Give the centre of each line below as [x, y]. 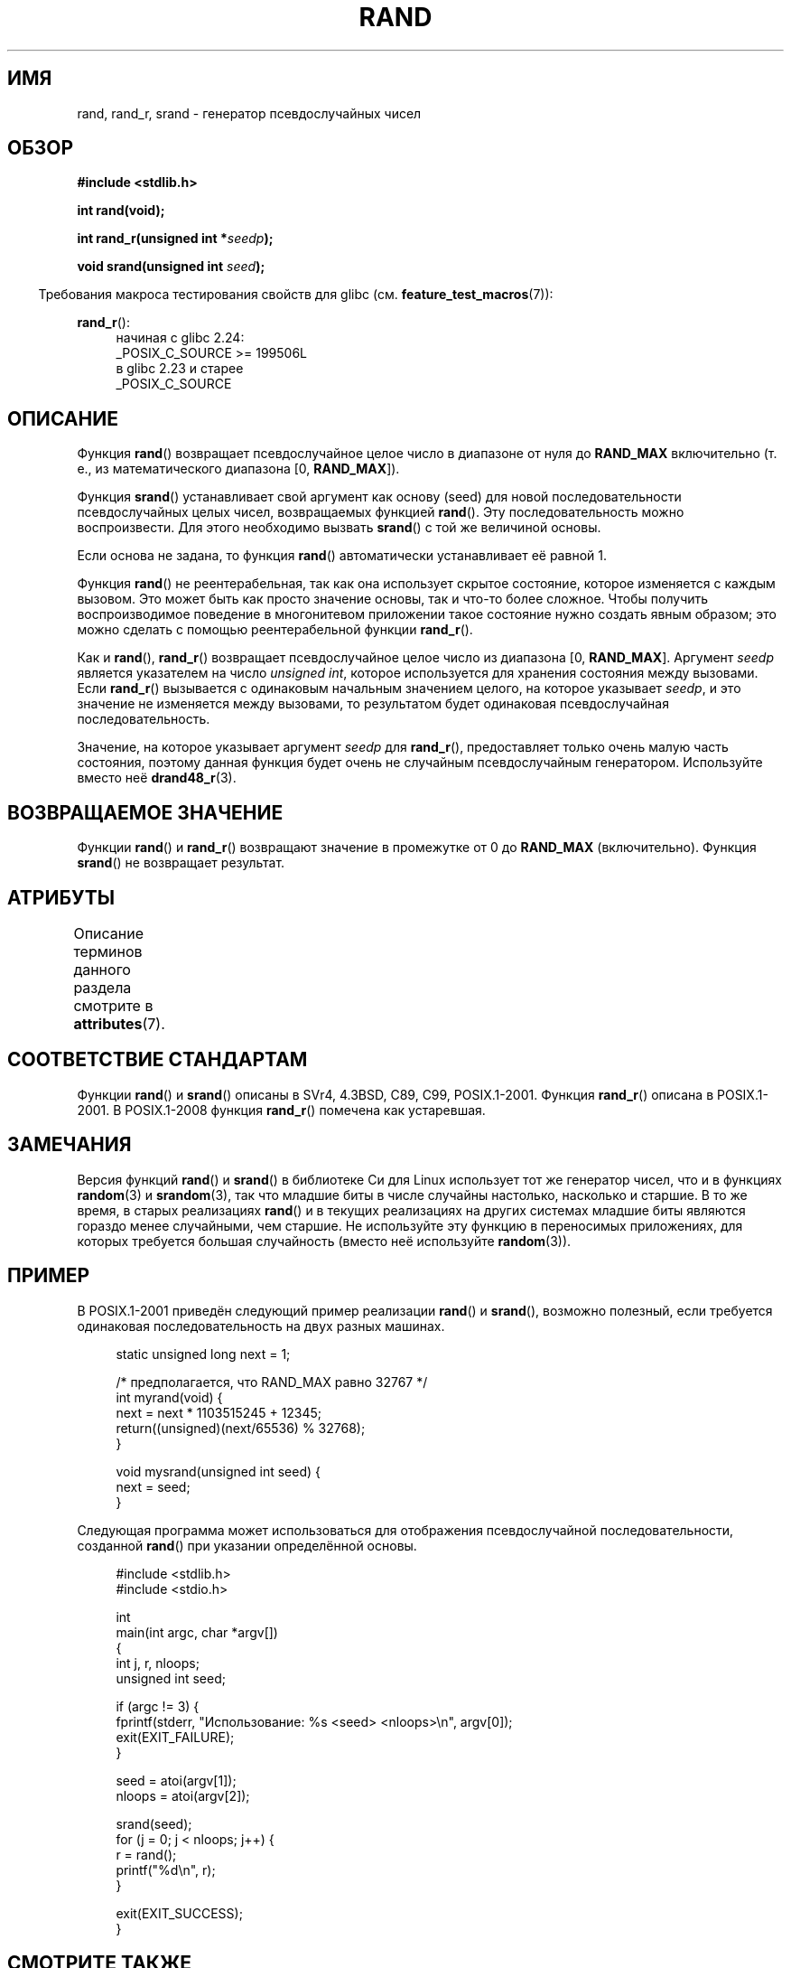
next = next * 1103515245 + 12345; [219, 1412]
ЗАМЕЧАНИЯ [70, 1145]
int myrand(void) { [169, 1397]
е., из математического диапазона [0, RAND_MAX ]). [238, 469]
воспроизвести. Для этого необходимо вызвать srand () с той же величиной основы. [339, 528]
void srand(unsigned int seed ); [171, 267]
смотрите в [113, 1005]
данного [102, 969]
